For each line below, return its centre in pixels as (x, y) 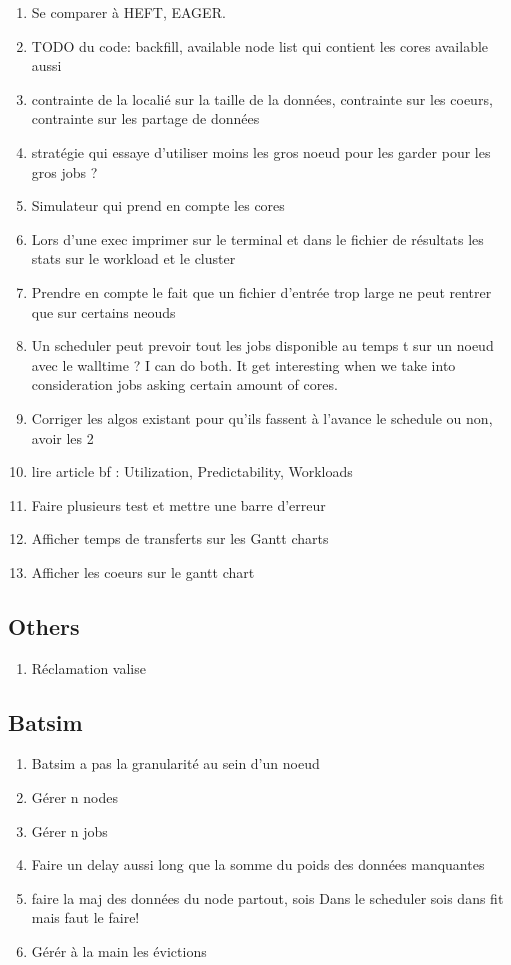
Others (44, 625)
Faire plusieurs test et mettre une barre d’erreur (178, 504)
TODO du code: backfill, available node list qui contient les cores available (260, 45)
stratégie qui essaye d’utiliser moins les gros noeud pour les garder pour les (261, 151)
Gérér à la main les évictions (119, 951)
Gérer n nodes (74, 797)
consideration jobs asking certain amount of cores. (184, 384)
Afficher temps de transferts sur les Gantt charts (180, 538)
